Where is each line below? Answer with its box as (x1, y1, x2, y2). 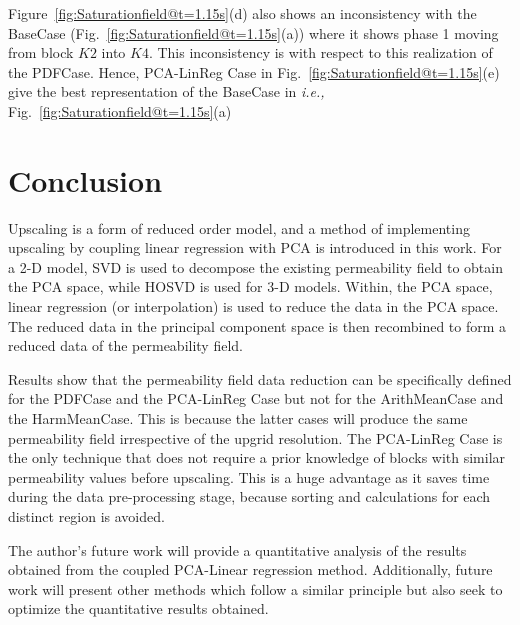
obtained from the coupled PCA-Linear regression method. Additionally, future (8, 559, 493, 580)
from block (8, 42, 74, 63)
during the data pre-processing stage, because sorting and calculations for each (8, 486, 491, 507)
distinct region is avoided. (8, 506, 165, 526)
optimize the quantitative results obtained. (8, 598, 269, 619)
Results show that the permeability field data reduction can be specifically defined (8, 368, 512, 389)
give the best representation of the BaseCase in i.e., (8, 81, 325, 102)
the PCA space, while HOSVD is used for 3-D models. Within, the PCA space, (8, 276, 493, 297)
